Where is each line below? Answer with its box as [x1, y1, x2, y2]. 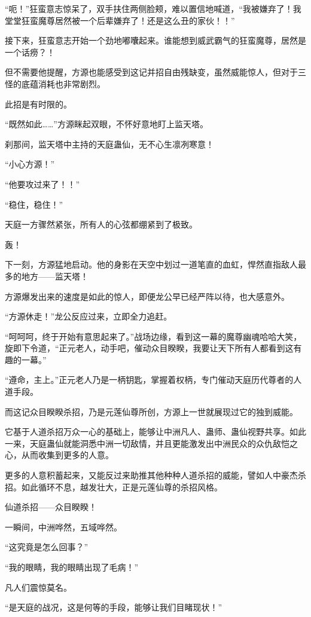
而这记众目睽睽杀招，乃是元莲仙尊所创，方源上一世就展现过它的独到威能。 [5, 405, 298, 418]
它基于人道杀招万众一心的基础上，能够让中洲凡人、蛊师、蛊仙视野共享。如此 [5, 425, 306, 438]
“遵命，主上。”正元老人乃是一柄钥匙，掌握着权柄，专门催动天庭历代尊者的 [5, 373, 294, 386]
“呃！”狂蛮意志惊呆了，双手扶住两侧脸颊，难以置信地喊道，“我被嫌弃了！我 [5, 2, 301, 14]
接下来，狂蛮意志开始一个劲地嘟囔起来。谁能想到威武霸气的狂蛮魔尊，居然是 [5, 34, 306, 47]
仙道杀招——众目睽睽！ [5, 501, 97, 513]
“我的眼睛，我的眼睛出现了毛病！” [5, 561, 139, 573]
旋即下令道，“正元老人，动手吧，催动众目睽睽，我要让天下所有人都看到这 [5, 342, 294, 354]
